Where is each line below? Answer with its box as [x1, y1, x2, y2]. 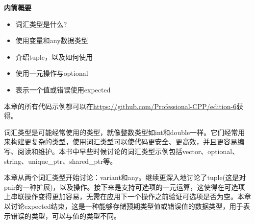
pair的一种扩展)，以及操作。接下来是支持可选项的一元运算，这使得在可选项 [4, 181, 245, 192]
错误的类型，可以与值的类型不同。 [10, 210, 121, 221]
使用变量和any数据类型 [15, 35, 88, 45]
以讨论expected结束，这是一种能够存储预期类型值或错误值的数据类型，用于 [4, 201, 243, 211]
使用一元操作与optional [15, 68, 88, 78]
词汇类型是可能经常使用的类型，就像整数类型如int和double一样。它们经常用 [4, 127, 245, 137]
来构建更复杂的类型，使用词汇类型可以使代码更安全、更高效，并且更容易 [4, 136, 237, 147]
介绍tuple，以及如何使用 [15, 51, 93, 62]
